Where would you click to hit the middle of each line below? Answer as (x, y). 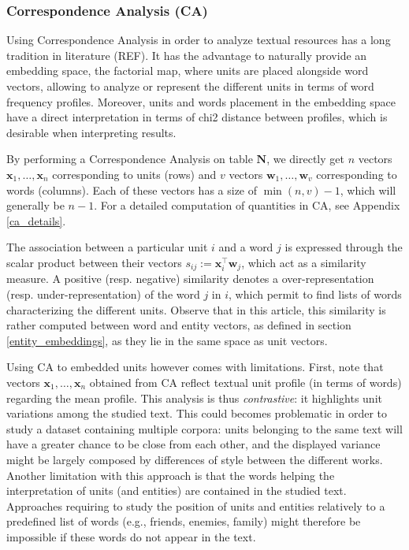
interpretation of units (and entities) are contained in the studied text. (177, 491)
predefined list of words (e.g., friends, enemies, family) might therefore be (184, 521)
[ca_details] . (36, 220)
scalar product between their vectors (94, 262)
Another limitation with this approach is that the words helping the (171, 475)
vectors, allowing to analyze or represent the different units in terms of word (190, 86)
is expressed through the (344, 247)
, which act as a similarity (304, 262)
